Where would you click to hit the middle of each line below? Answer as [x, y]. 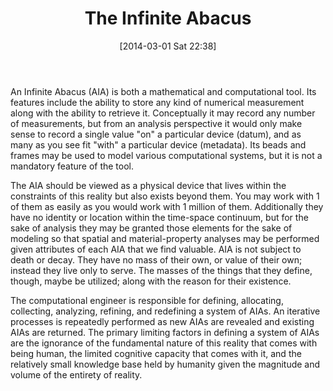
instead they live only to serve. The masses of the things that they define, [161, 270]
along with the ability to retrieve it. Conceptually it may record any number [163, 113]
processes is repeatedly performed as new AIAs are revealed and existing [162, 321]
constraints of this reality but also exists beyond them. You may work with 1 [165, 196]
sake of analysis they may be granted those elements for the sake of [151, 228]
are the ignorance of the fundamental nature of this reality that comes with [164, 343]
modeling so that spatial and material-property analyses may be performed [165, 238]
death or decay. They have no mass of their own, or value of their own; [156, 259]
